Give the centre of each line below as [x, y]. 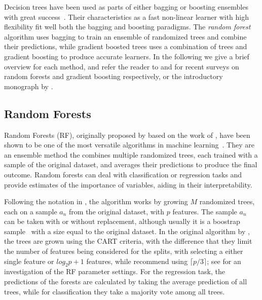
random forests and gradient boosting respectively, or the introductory [114, 76]
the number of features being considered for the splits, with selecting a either [124, 251]
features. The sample [205, 211]
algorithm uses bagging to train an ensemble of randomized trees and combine [125, 36]
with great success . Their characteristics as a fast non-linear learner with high [127, 16]
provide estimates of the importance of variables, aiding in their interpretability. [128, 184]
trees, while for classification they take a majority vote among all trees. [115, 291]
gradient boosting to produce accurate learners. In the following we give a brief [127, 56]
